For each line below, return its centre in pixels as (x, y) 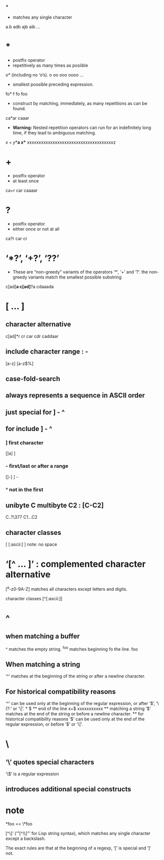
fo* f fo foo (17, 94)
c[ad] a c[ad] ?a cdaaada (30, 286)
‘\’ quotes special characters (50, 762)
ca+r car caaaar (22, 190)
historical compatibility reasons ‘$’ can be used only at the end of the (75, 719)
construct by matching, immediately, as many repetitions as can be (80, 103)
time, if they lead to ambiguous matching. (54, 132)
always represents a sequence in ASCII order (75, 395)
